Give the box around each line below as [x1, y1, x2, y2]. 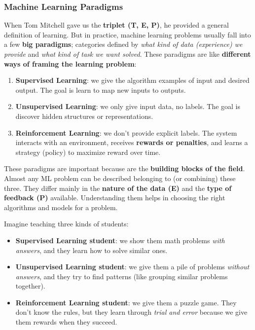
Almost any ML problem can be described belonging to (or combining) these [4, 173, 236, 183]
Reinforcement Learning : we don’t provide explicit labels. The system [15, 127, 237, 138]
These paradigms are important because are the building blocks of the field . [4, 163, 245, 174]
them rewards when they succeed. [15, 317, 117, 327]
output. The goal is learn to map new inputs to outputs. [15, 84, 186, 95]
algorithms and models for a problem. [4, 202, 118, 212]
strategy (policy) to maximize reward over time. [15, 147, 161, 157]
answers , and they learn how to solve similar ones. [15, 245, 168, 255]
